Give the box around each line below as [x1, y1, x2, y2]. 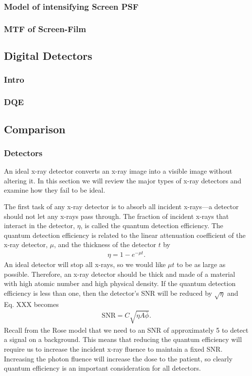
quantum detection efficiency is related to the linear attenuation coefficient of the [4, 230, 246, 240]
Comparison [4, 121, 66, 136]
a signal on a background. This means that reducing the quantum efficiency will [4, 334, 242, 344]
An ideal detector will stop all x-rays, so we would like [4, 259, 166, 269]
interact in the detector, [4, 220, 75, 231]
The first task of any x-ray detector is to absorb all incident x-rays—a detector [4, 201, 239, 211]
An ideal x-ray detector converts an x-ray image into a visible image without [4, 166, 233, 176]
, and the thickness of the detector [54, 239, 156, 250]
